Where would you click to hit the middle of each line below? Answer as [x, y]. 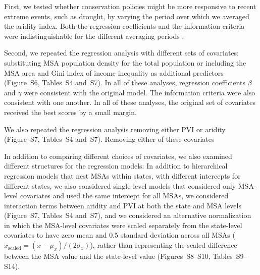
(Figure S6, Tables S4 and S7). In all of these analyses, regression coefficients [125, 82]
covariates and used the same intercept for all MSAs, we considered [124, 196]
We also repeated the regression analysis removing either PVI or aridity [115, 129]
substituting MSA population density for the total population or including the [125, 62]
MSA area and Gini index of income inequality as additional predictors [114, 72]
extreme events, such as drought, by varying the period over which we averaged [127, 16]
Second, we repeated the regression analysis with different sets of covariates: [122, 53]
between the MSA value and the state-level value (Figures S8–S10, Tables [118, 256]
